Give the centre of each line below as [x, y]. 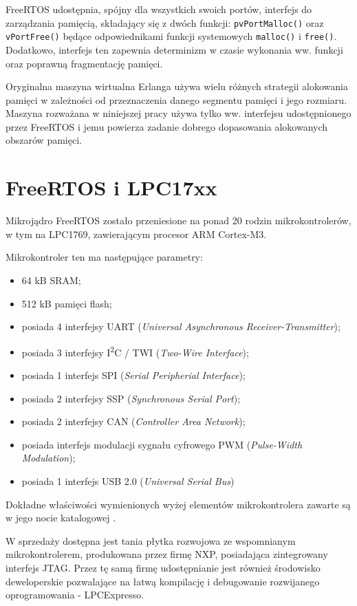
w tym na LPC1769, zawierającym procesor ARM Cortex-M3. [136, 234]
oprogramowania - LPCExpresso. [75, 595]
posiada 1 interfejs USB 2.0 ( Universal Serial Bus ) [128, 480]
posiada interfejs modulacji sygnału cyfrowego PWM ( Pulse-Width [162, 444]
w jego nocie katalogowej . [61, 518]
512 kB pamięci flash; [67, 303]
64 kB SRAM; [51, 280]
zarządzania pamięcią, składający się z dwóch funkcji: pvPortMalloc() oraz [165, 22]
